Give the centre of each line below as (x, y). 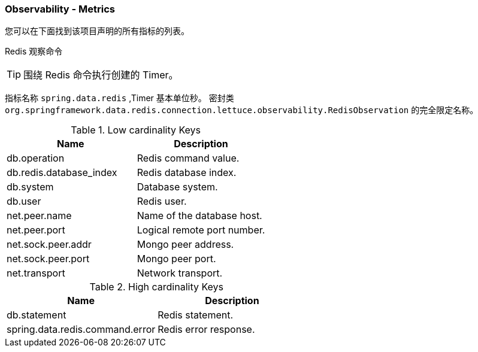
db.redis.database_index (62, 173)
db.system (30, 187)
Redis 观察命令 (34, 51)
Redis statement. (196, 315)
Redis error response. (206, 330)
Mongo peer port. (176, 259)
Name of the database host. (199, 216)
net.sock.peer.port (48, 259)
